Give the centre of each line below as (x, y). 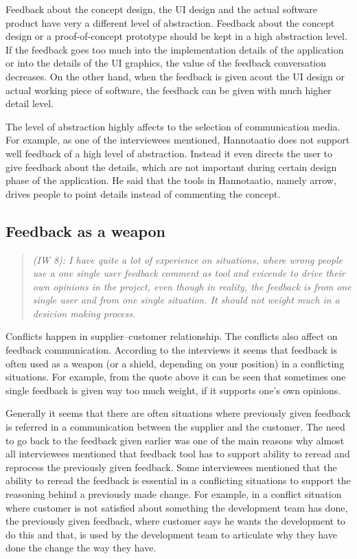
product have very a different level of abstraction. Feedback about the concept (170, 22)
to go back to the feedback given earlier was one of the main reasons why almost (175, 440)
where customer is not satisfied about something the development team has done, (177, 507)
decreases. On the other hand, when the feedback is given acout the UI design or (175, 76)
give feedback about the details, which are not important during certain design (171, 167)
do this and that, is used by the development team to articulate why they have (171, 534)
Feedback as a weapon (86, 230)
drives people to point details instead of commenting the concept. (143, 193)
